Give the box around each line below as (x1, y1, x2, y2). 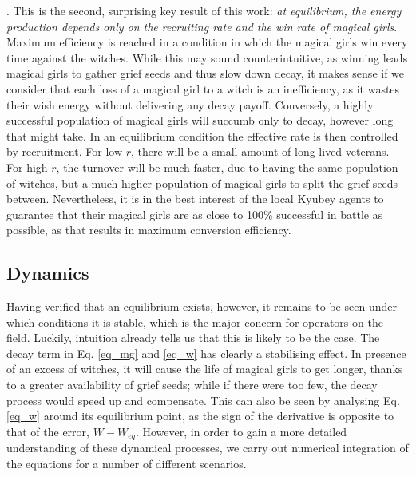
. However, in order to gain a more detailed (135, 423, 347, 439)
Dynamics (6, 260, 89, 285)
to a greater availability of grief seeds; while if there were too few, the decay (6, 376, 378, 393)
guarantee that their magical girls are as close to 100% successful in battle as (6, 205, 383, 222)
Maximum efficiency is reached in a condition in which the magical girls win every (6, 34, 408, 50)
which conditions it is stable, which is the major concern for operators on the (6, 313, 383, 330)
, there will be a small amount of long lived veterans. (130, 143, 390, 160)
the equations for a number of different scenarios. (6, 455, 247, 471)
